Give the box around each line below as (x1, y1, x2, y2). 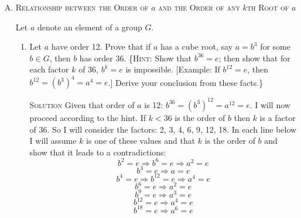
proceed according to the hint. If (29, 111, 146, 123)
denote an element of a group (37, 20, 142, 33)
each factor (29, 63, 69, 75)
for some (260, 40, 290, 53)
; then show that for (218, 51, 290, 64)
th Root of (247, 1, 289, 13)
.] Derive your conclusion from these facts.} (108, 76, 264, 88)
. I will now (249, 98, 290, 110)
